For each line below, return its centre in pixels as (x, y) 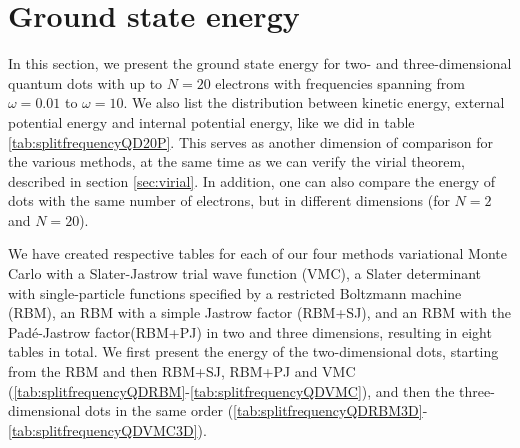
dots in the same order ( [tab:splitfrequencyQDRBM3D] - (256, 410)
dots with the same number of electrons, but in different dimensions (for (229, 200)
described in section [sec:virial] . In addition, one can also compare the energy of (251, 180)
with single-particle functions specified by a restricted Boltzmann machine (235, 292)
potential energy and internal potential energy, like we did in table (211, 121)
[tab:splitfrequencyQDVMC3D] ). (107, 429)
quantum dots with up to (85, 82)
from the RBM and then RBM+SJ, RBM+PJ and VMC (182, 371)
